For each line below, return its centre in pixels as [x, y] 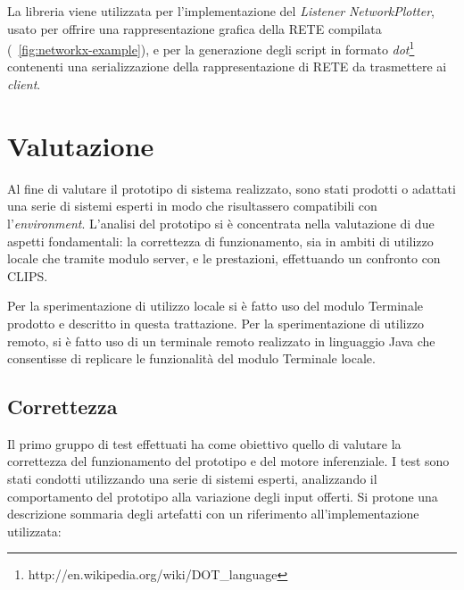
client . [24, 84]
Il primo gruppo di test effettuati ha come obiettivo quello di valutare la [204, 443]
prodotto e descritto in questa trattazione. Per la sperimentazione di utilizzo [215, 323]
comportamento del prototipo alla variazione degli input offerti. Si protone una [223, 496]
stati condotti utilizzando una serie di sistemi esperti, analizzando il [192, 479]
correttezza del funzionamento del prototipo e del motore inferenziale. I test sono [228, 461]
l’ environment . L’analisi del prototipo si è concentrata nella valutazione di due [221, 223]
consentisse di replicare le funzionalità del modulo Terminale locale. [191, 358]
